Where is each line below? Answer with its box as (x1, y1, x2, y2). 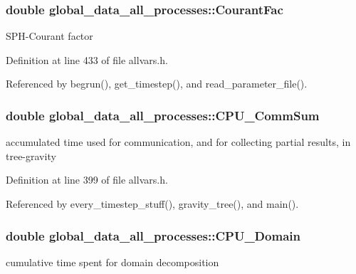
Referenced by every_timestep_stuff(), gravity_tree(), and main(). (6, 196, 299, 211)
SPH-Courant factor (6, 28, 93, 43)
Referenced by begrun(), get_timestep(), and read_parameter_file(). (6, 76, 308, 91)
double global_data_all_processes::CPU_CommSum (6, 106, 320, 124)
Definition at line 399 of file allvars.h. (6, 172, 168, 187)
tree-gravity (6, 148, 56, 163)
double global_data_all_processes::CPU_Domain (6, 226, 300, 244)
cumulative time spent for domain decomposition (6, 254, 219, 269)
